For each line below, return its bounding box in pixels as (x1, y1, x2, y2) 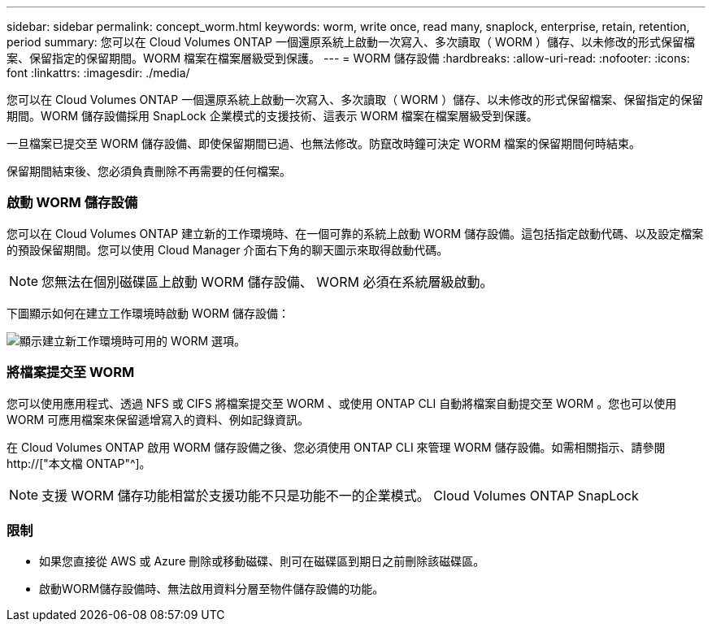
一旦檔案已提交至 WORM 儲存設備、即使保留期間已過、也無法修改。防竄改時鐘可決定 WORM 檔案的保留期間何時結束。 (7, 136, 641, 150)
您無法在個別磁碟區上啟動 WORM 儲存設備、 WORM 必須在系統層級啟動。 (41, 273, 493, 290)
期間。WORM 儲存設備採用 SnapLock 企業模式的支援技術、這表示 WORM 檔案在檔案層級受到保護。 (7, 109, 538, 123)
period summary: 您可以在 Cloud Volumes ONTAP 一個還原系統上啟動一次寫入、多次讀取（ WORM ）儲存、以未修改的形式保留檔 (7, 35, 695, 49)
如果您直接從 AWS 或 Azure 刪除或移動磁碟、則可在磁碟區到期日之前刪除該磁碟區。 (39, 554, 485, 569)
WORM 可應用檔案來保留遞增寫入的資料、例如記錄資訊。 (7, 412, 310, 427)
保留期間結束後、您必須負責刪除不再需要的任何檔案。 (7, 164, 291, 178)
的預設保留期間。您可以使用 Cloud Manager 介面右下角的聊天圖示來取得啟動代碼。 (7, 242, 449, 257)
